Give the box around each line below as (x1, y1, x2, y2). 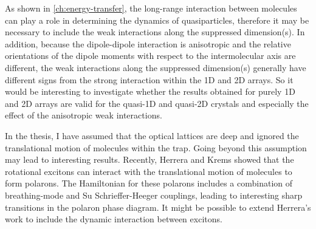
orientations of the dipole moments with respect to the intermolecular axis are (5, 49, 296, 62)
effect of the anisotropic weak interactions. (5, 109, 162, 121)
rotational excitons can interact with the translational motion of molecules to (5, 165, 292, 177)
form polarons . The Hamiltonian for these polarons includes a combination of (5, 177, 293, 190)
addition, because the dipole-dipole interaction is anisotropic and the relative (5, 37, 291, 50)
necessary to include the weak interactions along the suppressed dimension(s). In (5, 26, 305, 38)
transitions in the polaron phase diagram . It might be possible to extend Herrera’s (5, 200, 311, 213)
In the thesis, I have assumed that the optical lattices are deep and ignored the (5, 129, 299, 142)
